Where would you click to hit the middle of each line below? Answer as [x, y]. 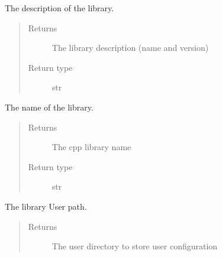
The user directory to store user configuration [135, 246]
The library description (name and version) [130, 48]
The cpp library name [91, 147]
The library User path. [46, 206]
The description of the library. [59, 8]
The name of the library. [49, 107]
